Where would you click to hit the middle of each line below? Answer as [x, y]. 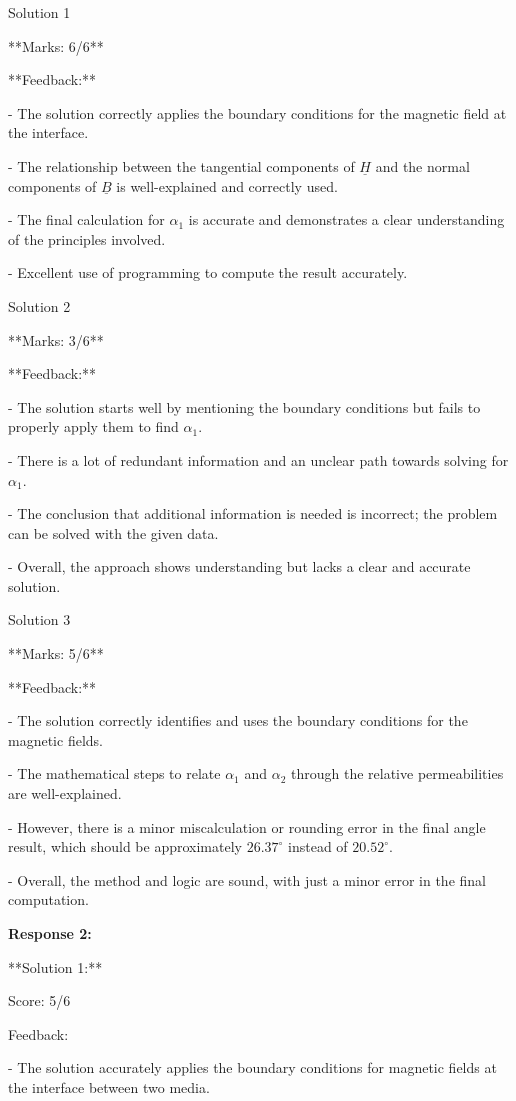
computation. [48, 899]
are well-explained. [65, 793]
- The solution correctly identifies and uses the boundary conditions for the [238, 720]
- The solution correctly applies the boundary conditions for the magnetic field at [257, 112]
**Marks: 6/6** [56, 45]
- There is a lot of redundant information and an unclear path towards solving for [258, 459]
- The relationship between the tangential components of [181, 165]
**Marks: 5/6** [56, 653]
